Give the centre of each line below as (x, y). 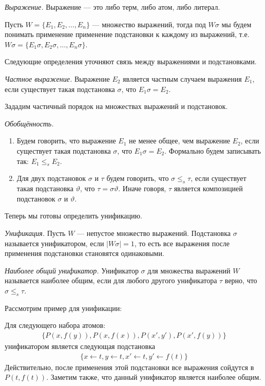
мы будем (236, 24)
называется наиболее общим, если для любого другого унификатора (111, 280)
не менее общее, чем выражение (179, 141)
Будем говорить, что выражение (66, 141)
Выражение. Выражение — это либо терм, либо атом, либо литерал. (112, 7)
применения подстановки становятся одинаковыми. (84, 253)
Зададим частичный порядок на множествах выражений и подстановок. (116, 106)
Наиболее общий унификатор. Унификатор (72, 270)
